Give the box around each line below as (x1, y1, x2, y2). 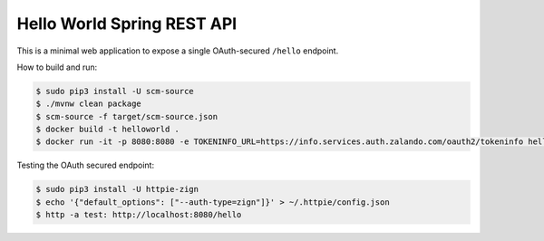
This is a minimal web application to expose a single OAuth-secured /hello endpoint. (16, 45, 339, 56)
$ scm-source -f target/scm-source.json (35, 111, 218, 121)
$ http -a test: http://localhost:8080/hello (35, 209, 242, 220)
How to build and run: (16, 62, 98, 72)
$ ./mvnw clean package (35, 99, 142, 109)
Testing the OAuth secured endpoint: (16, 159, 154, 171)
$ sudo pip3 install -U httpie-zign (35, 184, 199, 195)
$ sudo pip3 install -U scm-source (35, 86, 194, 96)
